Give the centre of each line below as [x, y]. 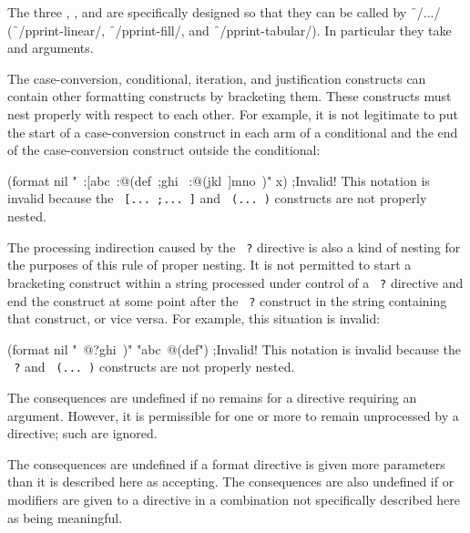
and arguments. [51, 48]
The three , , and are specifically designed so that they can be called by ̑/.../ [224, 12]
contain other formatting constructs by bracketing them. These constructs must [230, 96]
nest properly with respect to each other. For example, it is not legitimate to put [233, 113]
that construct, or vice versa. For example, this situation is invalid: [194, 318]
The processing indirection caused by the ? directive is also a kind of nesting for [234, 246]
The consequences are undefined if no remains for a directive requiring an [212, 397]
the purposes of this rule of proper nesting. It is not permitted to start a [209, 265]
